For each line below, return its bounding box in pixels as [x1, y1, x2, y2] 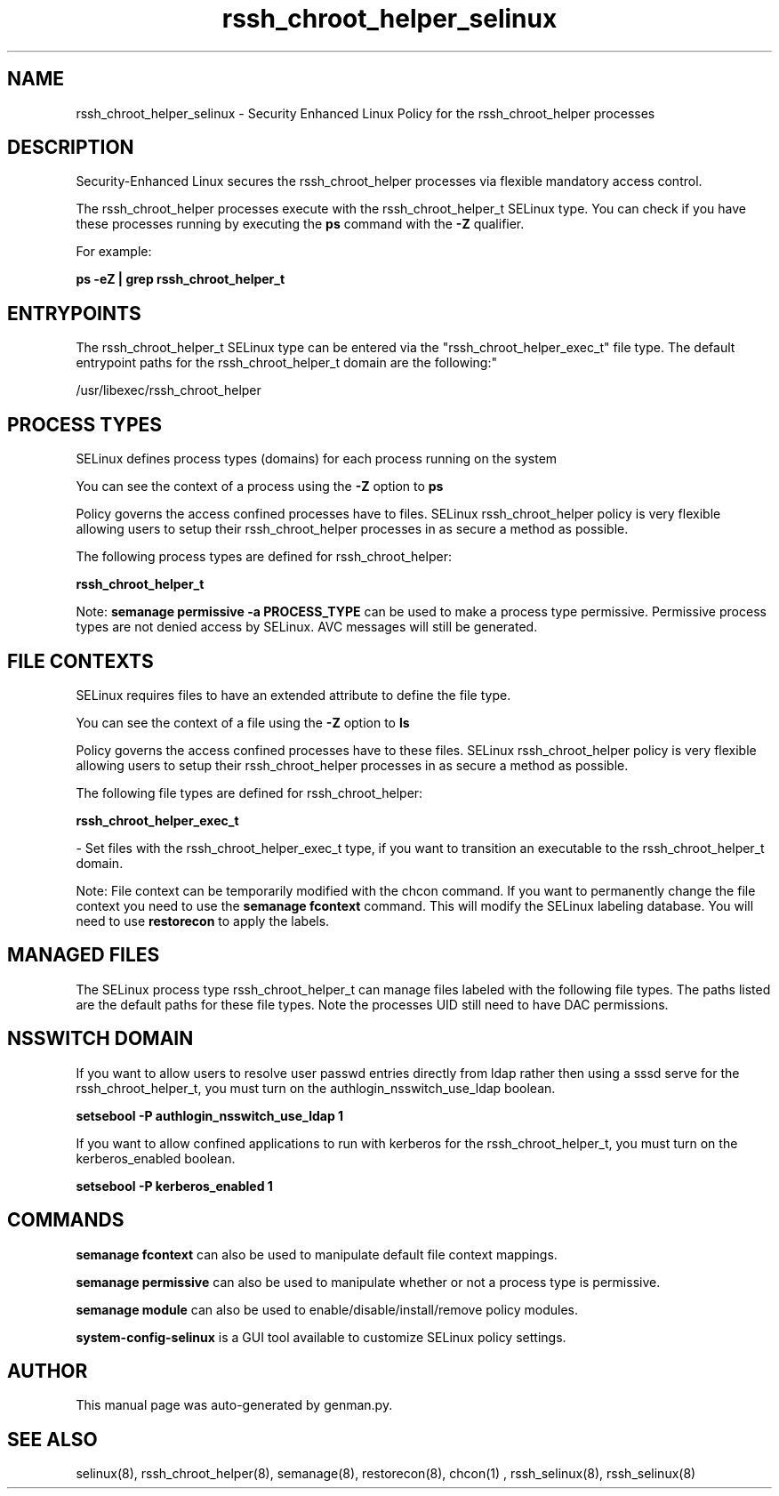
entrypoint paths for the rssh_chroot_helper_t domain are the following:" [76, 355, 497, 371]
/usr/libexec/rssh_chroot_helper [76, 382, 261, 398]
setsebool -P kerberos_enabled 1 [76, 1178, 273, 1194]
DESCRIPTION [7, 136, 134, 159]
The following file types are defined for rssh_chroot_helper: [76, 784, 423, 800]
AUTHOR [7, 1359, 88, 1382]
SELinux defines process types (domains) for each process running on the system [76, 451, 558, 467]
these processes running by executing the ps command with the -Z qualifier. [76, 216, 525, 232]
